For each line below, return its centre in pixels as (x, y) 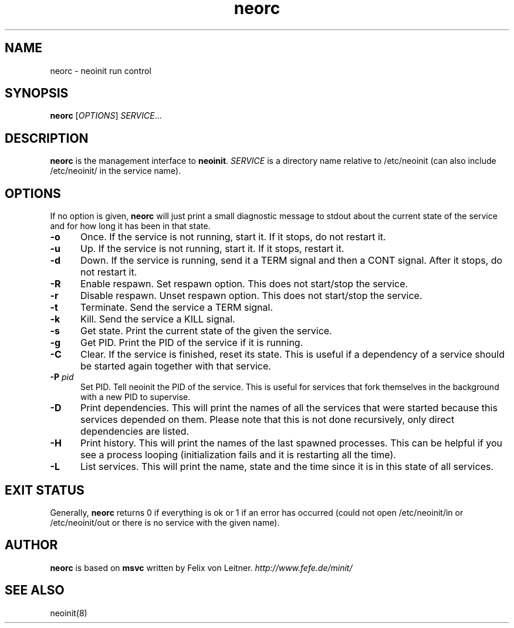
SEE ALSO (35, 590)
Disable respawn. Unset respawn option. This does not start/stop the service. (251, 296)
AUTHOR (31, 545)
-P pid (62, 377)
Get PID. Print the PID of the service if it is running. (192, 343)
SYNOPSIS (37, 93)
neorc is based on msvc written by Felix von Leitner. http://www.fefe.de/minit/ (201, 567)
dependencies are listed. (135, 431)
